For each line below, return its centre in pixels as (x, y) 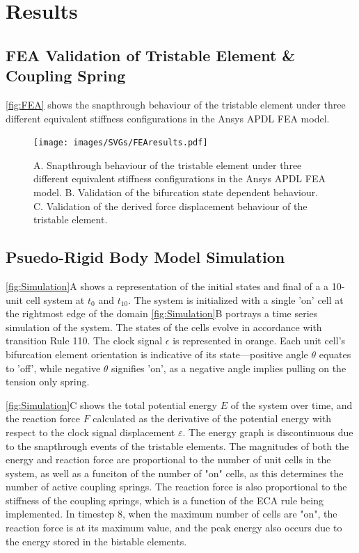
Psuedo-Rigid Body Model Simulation (145, 257)
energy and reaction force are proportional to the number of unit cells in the (168, 459)
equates (335, 354)
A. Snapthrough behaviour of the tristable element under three (168, 165)
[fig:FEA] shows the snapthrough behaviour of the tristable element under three (176, 104)
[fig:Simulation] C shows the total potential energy (111, 404)
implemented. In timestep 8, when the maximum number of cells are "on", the (171, 514)
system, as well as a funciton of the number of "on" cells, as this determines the (175, 473)
